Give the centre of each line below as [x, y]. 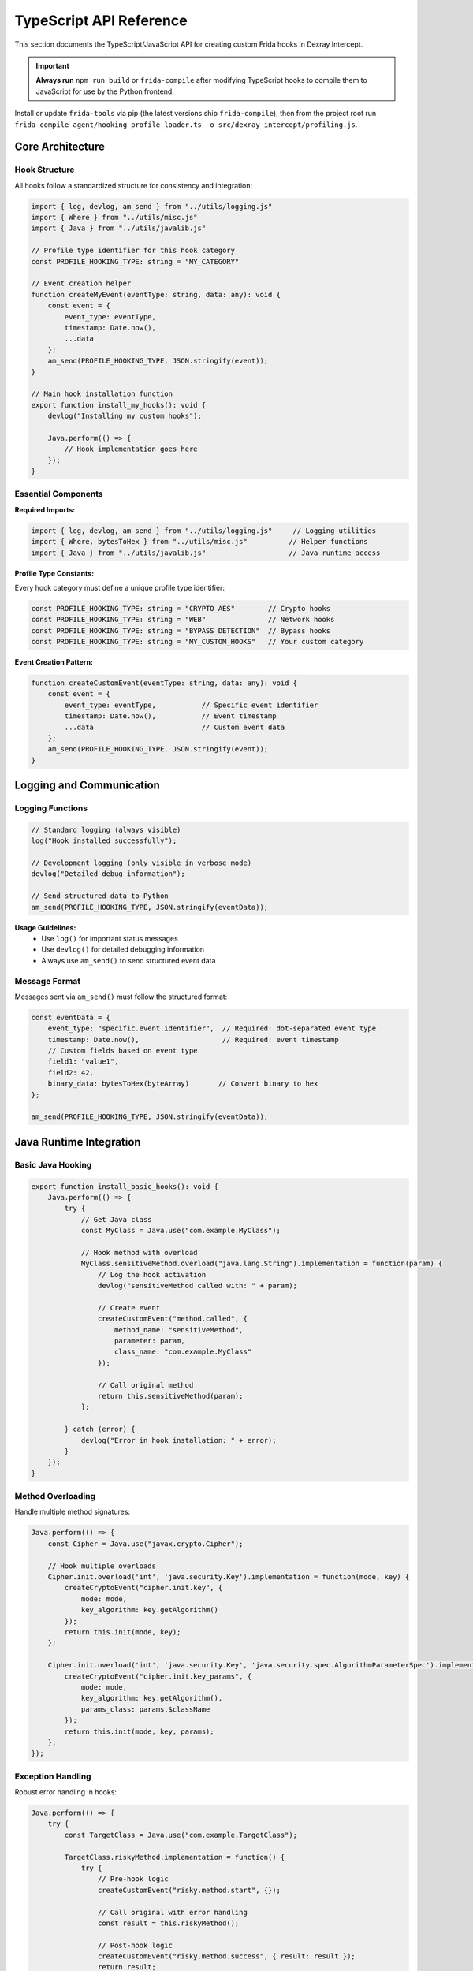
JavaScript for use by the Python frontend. [105, 91]
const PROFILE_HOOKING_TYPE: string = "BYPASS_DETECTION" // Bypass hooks [181, 630]
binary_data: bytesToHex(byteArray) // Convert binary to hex [183, 1084]
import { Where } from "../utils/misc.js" [114, 218]
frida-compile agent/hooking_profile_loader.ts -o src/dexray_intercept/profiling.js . [186, 124]
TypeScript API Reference [101, 20]
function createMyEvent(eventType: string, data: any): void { [156, 294]
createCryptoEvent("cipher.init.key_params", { [158, 1676]
